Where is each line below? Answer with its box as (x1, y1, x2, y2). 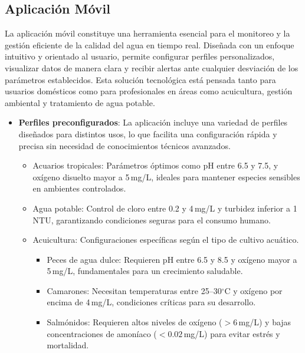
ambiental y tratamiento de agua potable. (5, 96, 155, 108)
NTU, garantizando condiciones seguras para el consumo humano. (32, 213, 271, 226)
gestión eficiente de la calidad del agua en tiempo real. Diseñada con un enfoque (5, 38, 294, 51)
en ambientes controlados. (32, 182, 126, 194)
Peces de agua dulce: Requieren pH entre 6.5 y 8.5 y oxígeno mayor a (47, 253, 297, 265)
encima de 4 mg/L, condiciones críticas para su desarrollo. (47, 296, 256, 308)
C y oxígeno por (224, 284, 283, 296)
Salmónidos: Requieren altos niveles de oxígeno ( (47, 316, 222, 328)
